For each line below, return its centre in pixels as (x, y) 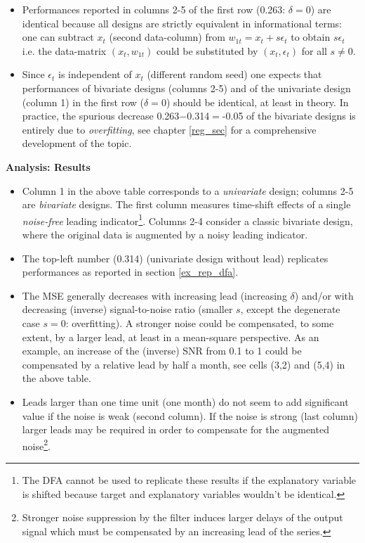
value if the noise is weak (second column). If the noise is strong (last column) (190, 415)
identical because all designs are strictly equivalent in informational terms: (182, 23)
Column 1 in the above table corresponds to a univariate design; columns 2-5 (188, 190)
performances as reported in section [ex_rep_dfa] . (130, 272)
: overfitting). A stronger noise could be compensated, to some (200, 322)
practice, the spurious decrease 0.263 (101, 116)
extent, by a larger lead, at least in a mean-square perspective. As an (171, 337)
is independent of (95, 74)
